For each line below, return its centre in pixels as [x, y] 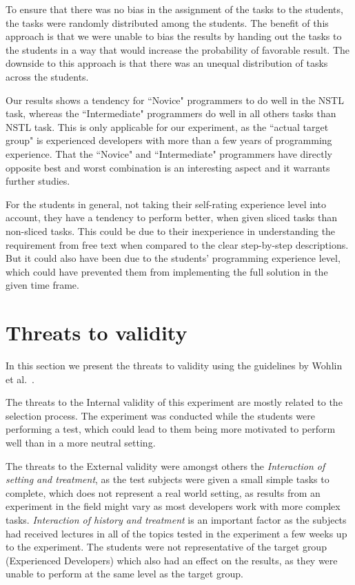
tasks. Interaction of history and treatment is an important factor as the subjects [176, 519]
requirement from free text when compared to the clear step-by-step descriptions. [177, 244]
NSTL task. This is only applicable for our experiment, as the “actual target [167, 126]
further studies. [38, 181]
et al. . [20, 379]
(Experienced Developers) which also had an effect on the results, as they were [172, 560]
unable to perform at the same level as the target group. [124, 574]
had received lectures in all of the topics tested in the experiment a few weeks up [176, 533]
